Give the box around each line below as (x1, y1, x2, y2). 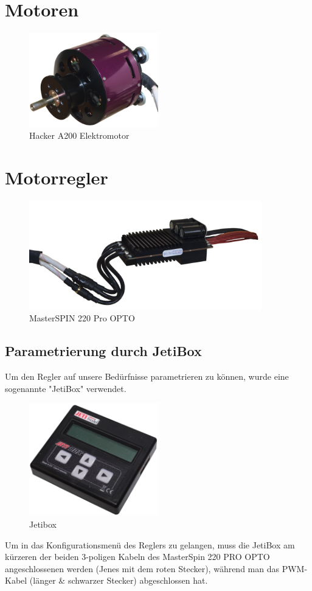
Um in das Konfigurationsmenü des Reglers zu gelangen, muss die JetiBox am (5, 538, 295, 551)
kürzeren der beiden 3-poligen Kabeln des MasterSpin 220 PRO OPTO (5, 550, 270, 563)
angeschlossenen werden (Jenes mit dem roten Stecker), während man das (5, 562, 280, 575)
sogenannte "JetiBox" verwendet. (5, 382, 127, 394)
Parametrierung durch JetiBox (5, 341, 202, 360)
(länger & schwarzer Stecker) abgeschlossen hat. (29, 574, 208, 587)
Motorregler (5, 164, 108, 189)
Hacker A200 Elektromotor (29, 129, 130, 142)
